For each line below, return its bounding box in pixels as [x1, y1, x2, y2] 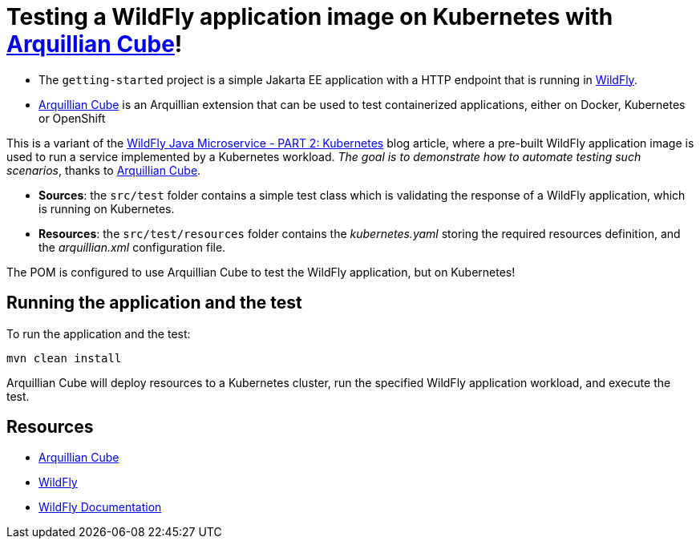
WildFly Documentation [38, 500, 162, 515]
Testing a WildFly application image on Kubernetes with [6, 3, 613, 30]
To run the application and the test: [6, 326, 191, 341]
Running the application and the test [6, 293, 302, 313]
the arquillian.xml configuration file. [38, 240, 226, 254]
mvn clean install [6, 351, 122, 365]
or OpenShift [38, 111, 106, 125]
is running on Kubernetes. [38, 201, 175, 216]
